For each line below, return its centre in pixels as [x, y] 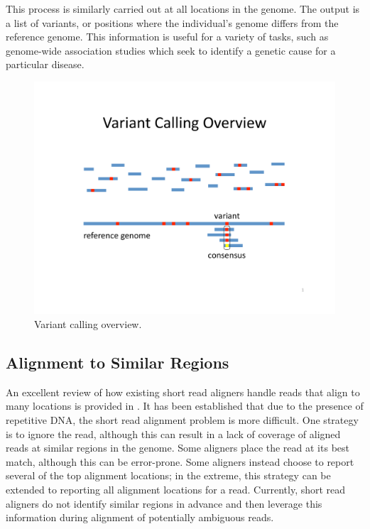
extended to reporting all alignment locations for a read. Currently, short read [176, 490]
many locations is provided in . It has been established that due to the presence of [185, 406]
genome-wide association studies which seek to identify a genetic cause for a [171, 50]
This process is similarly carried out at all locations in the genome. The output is [183, 9]
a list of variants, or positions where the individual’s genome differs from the [172, 22]
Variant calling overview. [88, 324]
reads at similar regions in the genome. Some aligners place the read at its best [178, 448]
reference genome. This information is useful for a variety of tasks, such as [167, 37]
